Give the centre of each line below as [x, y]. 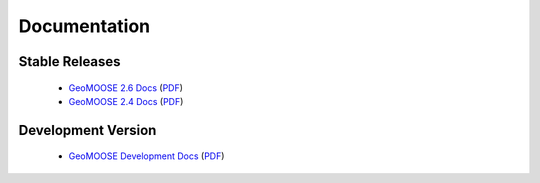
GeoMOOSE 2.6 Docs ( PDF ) [126, 87]
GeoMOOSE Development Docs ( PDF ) [146, 156]
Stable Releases [69, 61]
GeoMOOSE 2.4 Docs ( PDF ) [126, 101]
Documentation [84, 26]
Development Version [87, 130]
